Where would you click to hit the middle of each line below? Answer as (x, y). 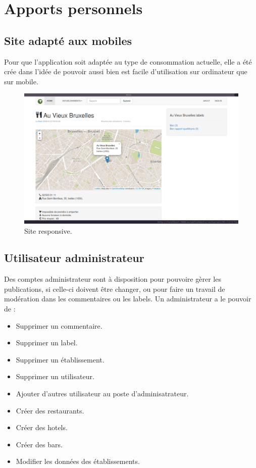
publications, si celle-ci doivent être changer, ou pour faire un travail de (115, 289)
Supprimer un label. (47, 343)
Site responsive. (48, 230)
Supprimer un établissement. (60, 359)
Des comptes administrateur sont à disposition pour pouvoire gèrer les (113, 279)
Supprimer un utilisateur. (55, 376)
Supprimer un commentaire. (59, 325)
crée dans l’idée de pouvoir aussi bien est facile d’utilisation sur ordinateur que (126, 71)
